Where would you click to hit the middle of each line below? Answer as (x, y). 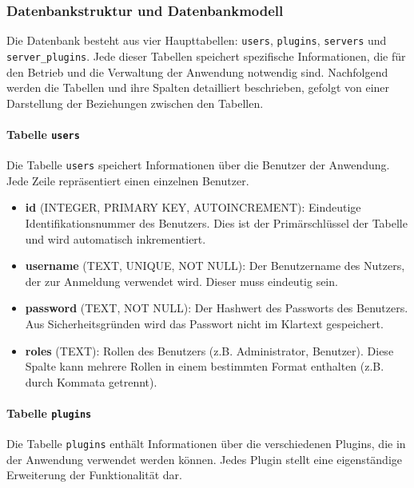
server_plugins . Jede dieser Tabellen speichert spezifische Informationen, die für (206, 56)
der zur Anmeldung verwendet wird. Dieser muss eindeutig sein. (181, 281)
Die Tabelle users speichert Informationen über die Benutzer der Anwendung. (198, 165)
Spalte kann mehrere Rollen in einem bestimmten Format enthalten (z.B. (205, 366)
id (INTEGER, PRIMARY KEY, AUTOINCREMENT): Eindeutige (193, 207)
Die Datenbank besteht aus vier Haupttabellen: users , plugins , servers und (197, 40)
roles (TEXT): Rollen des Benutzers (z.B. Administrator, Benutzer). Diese (209, 350)
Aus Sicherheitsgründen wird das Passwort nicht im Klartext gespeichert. (204, 323)
